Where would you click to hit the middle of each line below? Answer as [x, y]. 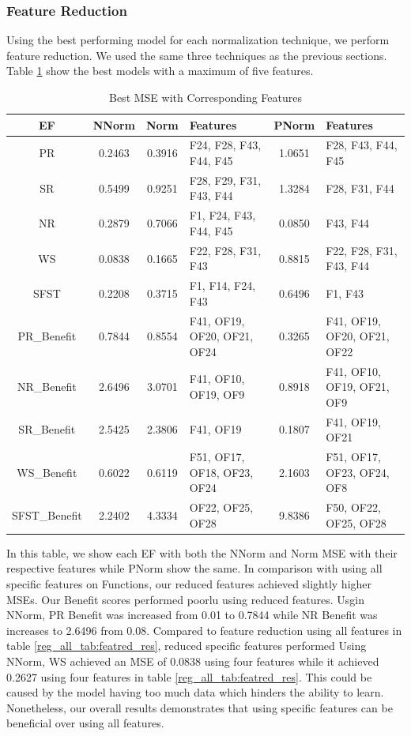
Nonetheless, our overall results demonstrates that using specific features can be [200, 707]
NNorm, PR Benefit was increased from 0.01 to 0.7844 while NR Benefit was [192, 615]
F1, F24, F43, [222, 215]
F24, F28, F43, [225, 145]
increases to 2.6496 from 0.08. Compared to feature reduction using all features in [204, 630]
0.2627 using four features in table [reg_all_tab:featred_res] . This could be [189, 676]
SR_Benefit [47, 429]
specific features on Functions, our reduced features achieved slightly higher [189, 584]
